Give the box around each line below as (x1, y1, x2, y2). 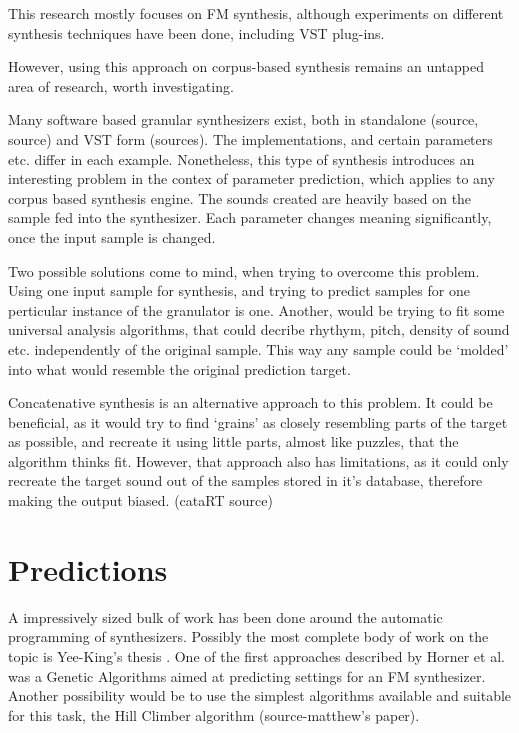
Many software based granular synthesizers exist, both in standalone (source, (8, 109, 479, 130)
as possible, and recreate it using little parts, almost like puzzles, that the (8, 431, 459, 452)
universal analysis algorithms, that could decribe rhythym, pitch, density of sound (8, 319, 510, 340)
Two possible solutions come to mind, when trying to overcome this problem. (8, 260, 480, 281)
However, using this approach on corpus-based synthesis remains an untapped (8, 56, 484, 77)
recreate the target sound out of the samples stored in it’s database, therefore (8, 470, 483, 491)
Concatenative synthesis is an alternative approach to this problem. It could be (8, 392, 493, 413)
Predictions (8, 548, 168, 589)
